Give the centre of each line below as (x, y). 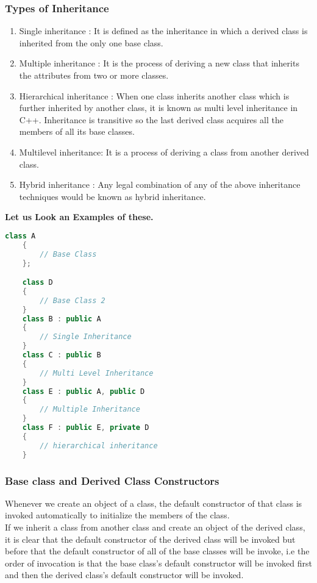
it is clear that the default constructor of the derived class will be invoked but (150, 539)
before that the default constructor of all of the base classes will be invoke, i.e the (157, 551)
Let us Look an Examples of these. (79, 217)
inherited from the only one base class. (91, 42)
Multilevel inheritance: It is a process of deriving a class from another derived (164, 152)
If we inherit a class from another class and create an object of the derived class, (155, 527)
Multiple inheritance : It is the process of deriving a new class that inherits (159, 63)
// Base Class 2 (73, 300)
